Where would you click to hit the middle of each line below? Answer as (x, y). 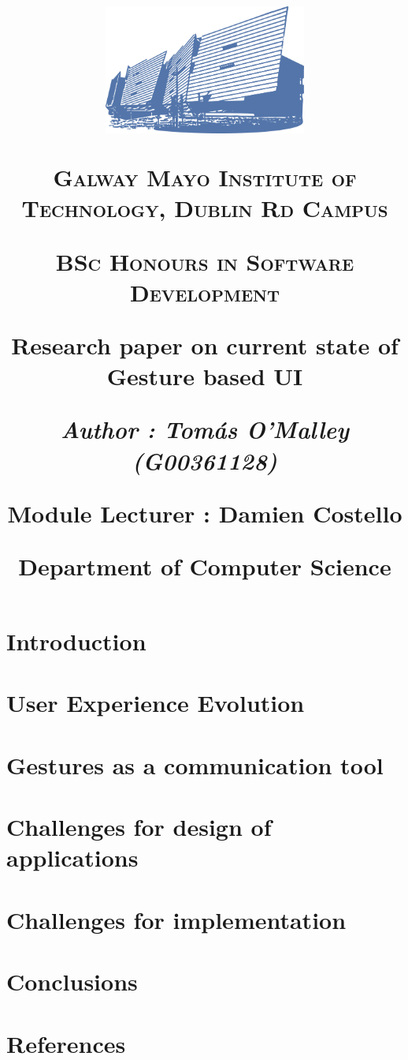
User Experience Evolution (156, 703)
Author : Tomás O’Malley (205, 429)
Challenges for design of (139, 827)
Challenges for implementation (176, 919)
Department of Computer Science (205, 566)
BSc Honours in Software (205, 261)
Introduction (76, 641)
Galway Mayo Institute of (205, 177)
